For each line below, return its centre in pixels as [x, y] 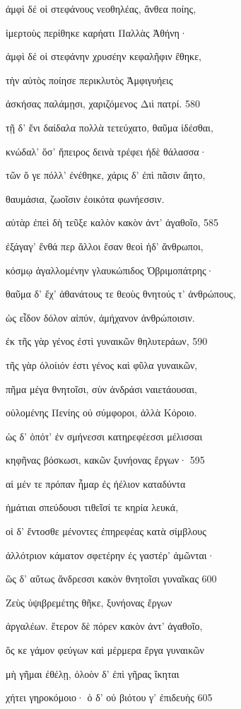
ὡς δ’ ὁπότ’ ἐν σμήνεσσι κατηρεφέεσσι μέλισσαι [104, 436]
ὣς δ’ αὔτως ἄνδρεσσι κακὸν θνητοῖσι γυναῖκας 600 [111, 579]
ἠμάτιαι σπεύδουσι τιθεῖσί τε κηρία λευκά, [92, 507]
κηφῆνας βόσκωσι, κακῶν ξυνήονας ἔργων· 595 [105, 460]
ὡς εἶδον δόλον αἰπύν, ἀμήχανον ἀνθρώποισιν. [100, 317]
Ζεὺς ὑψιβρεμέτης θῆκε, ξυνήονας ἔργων [89, 602]
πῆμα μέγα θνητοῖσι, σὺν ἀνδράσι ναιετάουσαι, [101, 388]
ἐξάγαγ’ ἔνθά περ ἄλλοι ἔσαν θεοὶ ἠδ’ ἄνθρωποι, [105, 246]
